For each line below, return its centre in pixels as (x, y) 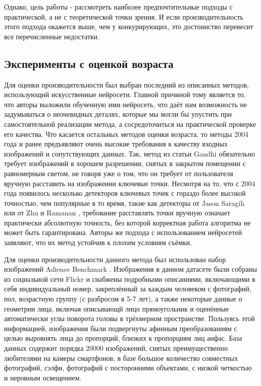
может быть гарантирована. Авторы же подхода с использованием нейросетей (123, 232)
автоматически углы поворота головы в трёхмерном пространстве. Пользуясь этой (129, 318)
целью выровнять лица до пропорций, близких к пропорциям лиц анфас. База (123, 338)
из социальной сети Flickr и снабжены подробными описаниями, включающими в (130, 279)
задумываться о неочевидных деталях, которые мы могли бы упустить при (118, 114)
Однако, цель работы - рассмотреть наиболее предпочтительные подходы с (118, 7)
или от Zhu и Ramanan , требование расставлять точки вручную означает (117, 213)
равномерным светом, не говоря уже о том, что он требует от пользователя (119, 173)
